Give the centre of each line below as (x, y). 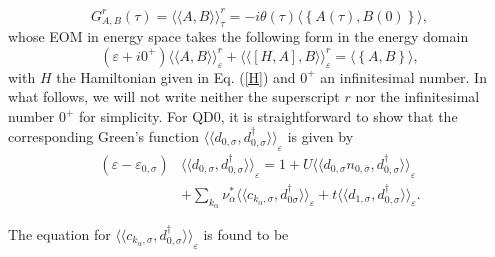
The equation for (59, 234)
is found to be (246, 234)
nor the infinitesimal (417, 96)
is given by (320, 135)
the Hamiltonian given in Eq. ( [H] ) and (176, 76)
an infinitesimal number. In (403, 76)
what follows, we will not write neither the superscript (174, 96)
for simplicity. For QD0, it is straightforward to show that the (268, 116)
